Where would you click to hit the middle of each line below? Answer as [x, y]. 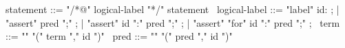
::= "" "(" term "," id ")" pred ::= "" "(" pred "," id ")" [119, 36]
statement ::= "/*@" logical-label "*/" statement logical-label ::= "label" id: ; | [172, 9]
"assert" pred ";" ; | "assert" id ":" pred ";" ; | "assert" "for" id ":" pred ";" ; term [173, 22]
